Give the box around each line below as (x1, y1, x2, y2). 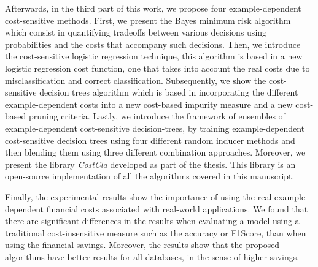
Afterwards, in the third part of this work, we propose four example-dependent (5, 2, 301, 14)
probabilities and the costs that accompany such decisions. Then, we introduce (5, 37, 301, 50)
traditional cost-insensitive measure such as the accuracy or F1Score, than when (5, 226, 306, 239)
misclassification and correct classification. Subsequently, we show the (5, 73, 266, 86)
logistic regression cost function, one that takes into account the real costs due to (5, 61, 310, 74)
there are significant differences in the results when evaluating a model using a (5, 214, 300, 227)
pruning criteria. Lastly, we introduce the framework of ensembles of (28, 110, 285, 122)
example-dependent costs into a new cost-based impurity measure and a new (5, 97, 293, 110)
